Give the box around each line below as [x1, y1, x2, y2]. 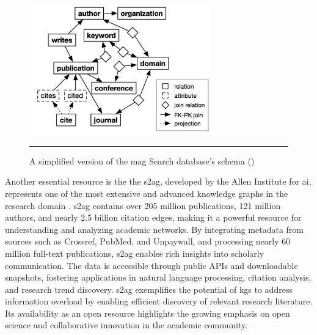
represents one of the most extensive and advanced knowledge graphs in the [5, 186, 288, 199]
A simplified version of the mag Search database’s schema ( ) [29, 154, 255, 167]
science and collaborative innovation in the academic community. [5, 318, 248, 331]
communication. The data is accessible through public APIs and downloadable [5, 259, 298, 271]
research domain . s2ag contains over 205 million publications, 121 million [5, 199, 281, 212]
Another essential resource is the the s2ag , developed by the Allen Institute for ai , [5, 175, 312, 188]
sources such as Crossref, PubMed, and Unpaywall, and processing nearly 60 [5, 235, 291, 248]
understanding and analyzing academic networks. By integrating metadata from [5, 223, 304, 235]
